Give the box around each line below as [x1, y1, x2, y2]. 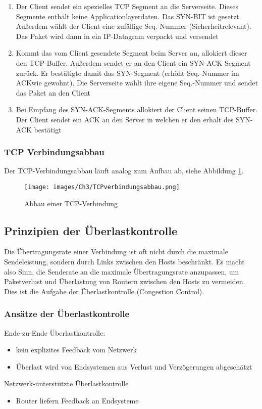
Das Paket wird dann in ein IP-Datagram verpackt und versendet [16, 30, 219, 41]
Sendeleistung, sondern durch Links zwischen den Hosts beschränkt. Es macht [4, 256, 245, 266]
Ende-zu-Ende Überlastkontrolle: [4, 327, 106, 338]
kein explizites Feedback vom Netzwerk [16, 344, 137, 355]
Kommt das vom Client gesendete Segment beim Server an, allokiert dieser [16, 48, 247, 58]
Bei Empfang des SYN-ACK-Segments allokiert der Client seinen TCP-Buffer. [16, 104, 258, 115]
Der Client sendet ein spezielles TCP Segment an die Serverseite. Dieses [16, 1, 238, 11]
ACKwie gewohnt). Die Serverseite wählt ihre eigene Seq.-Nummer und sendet [16, 77, 258, 88]
